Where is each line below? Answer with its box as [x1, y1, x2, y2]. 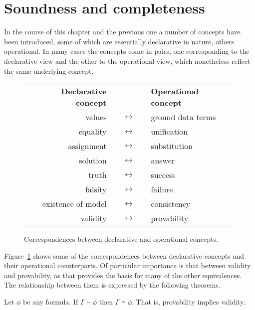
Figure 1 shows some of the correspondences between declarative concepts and [4, 250, 245, 261]
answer [151, 155, 175, 166]
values [85, 111, 107, 123]
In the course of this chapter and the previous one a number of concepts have [4, 26, 241, 37]
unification [151, 126, 188, 138]
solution [79, 155, 107, 166]
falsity [85, 183, 107, 195]
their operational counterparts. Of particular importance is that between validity [4, 260, 251, 271]
